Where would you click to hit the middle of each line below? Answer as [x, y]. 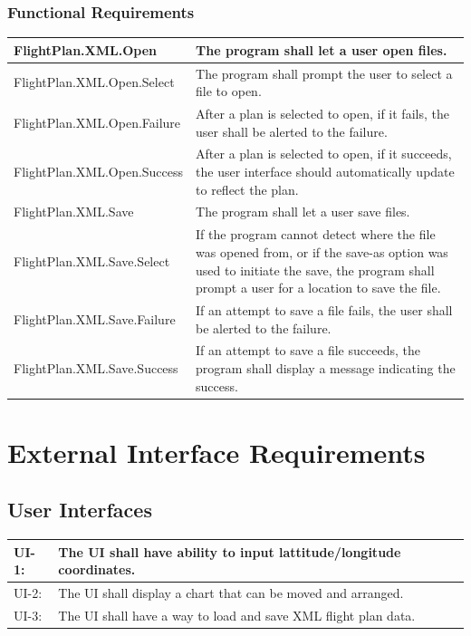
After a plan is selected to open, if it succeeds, [324, 154]
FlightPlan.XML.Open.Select [94, 82]
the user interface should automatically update [325, 172]
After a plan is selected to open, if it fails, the [322, 113]
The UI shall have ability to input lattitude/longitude [230, 551]
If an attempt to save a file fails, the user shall [324, 309]
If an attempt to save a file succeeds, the [308, 350]
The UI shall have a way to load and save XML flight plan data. [237, 616]
